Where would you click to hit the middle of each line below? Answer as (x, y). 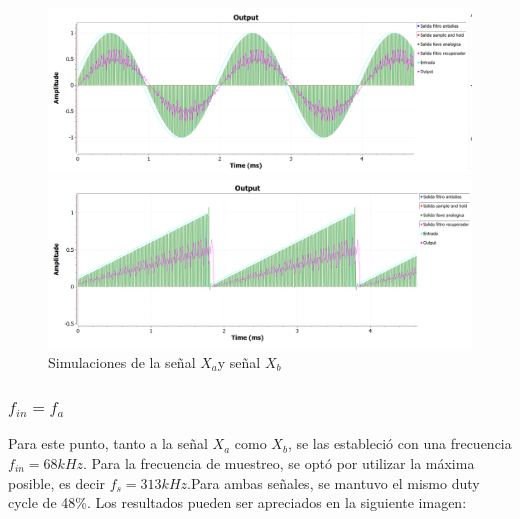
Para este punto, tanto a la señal (108, 443)
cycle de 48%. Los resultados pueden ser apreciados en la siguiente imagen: (237, 502)
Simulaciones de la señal (122, 361)
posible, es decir (57, 482)
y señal (239, 361)
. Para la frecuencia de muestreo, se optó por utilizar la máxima (279, 462)
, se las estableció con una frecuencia (399, 443)
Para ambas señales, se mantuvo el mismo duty (335, 482)
